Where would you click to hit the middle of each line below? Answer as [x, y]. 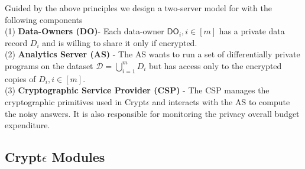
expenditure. [27, 125]
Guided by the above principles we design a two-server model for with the [138, 8]
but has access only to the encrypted [215, 65]
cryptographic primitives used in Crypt [76, 101]
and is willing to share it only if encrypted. [120, 42]
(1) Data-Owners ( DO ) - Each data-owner [85, 31]
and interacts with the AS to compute [221, 101]
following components [44, 19]
